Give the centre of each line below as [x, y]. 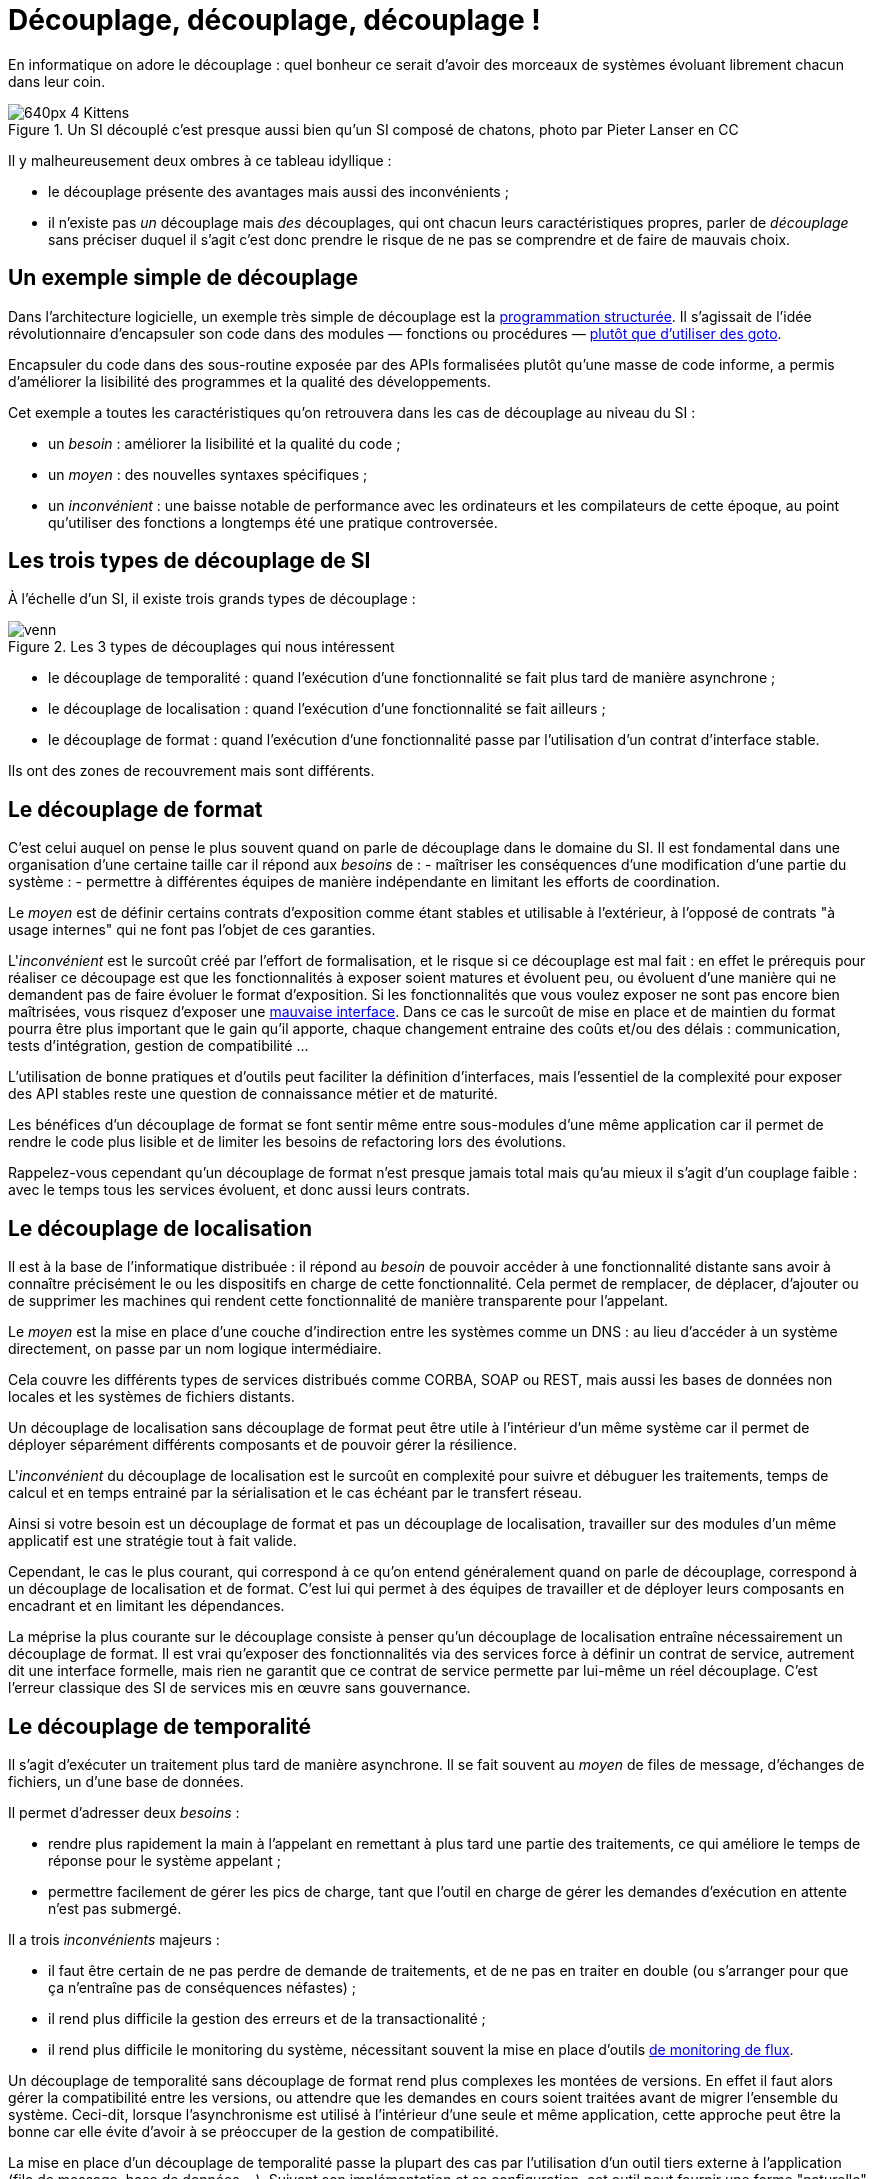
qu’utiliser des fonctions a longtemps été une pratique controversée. [273, 522]
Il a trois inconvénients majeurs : [114, 1939]
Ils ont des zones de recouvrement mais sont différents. [191, 771]
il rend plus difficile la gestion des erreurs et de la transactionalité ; [267, 2018]
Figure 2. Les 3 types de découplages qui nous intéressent [201, 647]
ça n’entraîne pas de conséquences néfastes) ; [202, 1987]
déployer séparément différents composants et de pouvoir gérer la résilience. [262, 1445]
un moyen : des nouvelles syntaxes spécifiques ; [208, 474]
